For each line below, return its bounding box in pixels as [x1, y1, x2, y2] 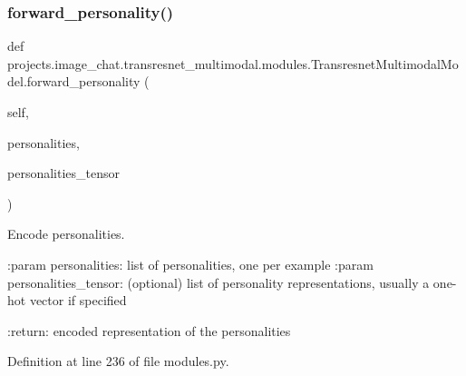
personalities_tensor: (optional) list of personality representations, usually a [7, 272, 430, 292]
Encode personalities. [7, 224, 125, 243]
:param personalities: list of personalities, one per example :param [7, 254, 374, 273]
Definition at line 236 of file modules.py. [7, 351, 229, 371]
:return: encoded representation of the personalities [7, 321, 291, 340]
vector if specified [29, 291, 127, 310]
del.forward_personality [7, 72, 141, 91]
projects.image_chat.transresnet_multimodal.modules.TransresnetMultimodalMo [7, 54, 459, 73]
